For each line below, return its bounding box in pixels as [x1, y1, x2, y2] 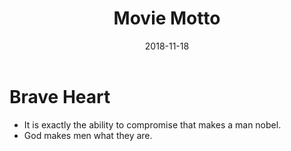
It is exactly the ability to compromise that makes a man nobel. [23, 118, 282, 131]
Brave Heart [9, 85, 111, 108]
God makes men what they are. [23, 129, 153, 141]
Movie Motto [113, 7, 221, 30]
